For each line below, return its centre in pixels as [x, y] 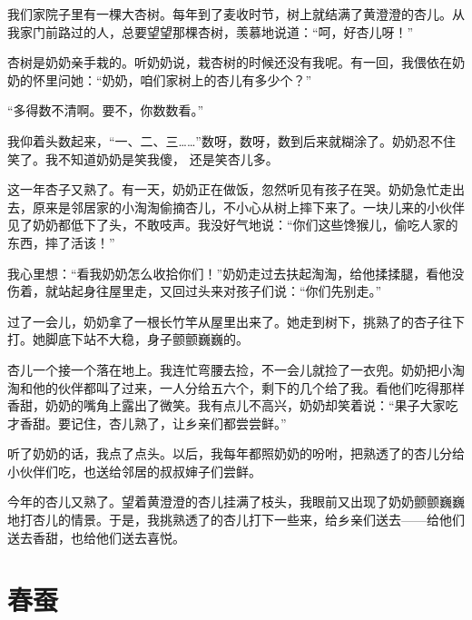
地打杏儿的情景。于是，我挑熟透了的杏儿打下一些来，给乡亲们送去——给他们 [236, 520]
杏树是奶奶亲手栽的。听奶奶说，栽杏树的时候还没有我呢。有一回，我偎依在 [230, 62]
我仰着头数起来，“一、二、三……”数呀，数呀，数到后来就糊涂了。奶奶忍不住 [231, 140]
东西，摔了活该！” [61, 242]
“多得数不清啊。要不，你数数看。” [106, 110]
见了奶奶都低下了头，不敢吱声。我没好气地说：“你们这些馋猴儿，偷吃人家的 [233, 225]
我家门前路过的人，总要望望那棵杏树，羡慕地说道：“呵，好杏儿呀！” [211, 31]
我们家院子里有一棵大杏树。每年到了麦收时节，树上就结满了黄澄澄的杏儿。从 [236, 14]
